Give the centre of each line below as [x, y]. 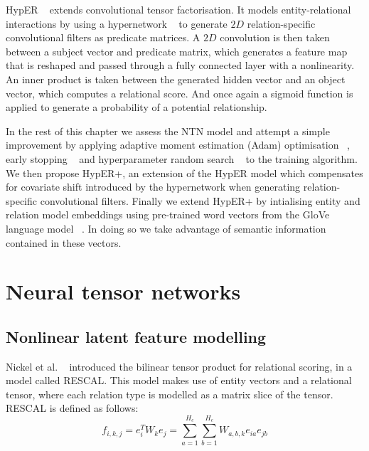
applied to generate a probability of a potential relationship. [137, 107]
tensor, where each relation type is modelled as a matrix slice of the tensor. [170, 394]
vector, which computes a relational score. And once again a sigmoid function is [180, 93]
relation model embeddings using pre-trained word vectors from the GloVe [168, 214]
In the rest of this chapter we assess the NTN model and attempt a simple [168, 131]
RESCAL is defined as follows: [72, 408]
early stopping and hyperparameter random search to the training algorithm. [182, 158]
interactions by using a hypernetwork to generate [117, 23]
